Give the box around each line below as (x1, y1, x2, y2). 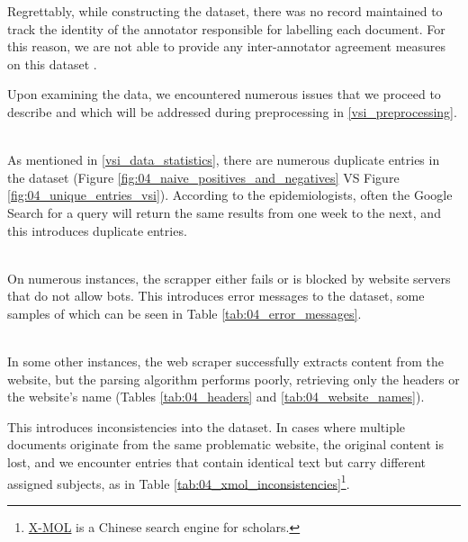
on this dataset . (7, 54, 97, 73)
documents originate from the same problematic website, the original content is (7, 435, 444, 454)
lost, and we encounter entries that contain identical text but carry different (7, 453, 427, 472)
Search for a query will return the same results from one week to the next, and (7, 203, 441, 221)
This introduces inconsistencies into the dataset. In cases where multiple (7, 417, 406, 436)
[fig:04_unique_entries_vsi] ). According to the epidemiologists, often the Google (7, 185, 453, 204)
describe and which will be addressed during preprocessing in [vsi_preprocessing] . (7, 102, 457, 121)
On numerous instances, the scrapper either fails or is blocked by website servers (7, 268, 451, 287)
